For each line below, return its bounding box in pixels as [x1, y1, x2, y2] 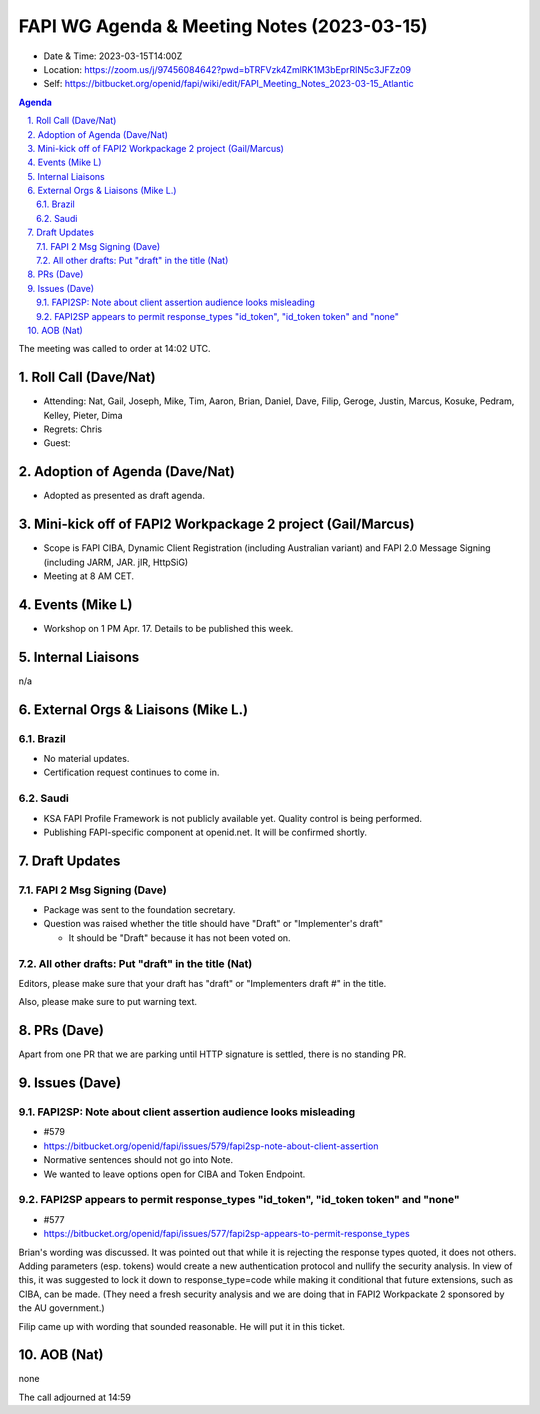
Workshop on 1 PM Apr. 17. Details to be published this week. [43, 622, 294, 634]
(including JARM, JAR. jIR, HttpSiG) [43, 556, 189, 568]
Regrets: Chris [43, 423, 103, 435]
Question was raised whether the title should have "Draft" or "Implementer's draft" [43, 918, 384, 930]
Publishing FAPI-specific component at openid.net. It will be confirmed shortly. [43, 826, 368, 838]
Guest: [43, 437, 71, 449]
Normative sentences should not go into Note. [43, 1154, 234, 1166]
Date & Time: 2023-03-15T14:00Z [43, 50, 183, 62]
